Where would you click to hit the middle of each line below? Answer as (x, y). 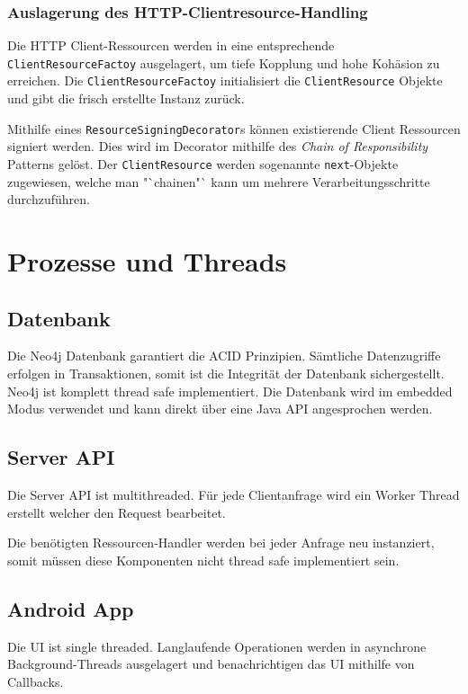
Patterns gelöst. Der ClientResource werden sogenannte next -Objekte (203, 163)
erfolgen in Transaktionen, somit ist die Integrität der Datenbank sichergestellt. (226, 373)
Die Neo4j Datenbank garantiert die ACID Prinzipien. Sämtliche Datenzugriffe (224, 356)
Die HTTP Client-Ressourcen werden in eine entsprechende (171, 45)
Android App (71, 608)
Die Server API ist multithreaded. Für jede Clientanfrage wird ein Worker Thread (234, 494)
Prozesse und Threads (147, 261)
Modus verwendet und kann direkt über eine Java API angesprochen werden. (220, 409)
